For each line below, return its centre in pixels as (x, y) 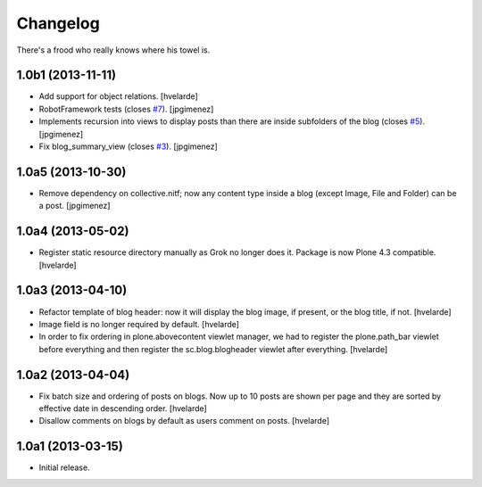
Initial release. (64, 467)
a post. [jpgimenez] (75, 206)
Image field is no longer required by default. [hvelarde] (139, 324)
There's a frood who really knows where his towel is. (113, 50)
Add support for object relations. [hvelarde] (118, 96)
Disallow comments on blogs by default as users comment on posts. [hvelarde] (184, 421)
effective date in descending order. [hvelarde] (123, 408)
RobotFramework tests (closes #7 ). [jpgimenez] (126, 109)
